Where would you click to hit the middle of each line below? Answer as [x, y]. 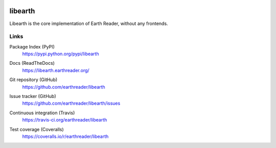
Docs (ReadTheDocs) [32, 63]
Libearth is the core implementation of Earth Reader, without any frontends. [89, 23]
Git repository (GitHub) [33, 80]
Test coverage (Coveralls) [37, 129]
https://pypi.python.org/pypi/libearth [61, 54]
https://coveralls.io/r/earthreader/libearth [65, 136]
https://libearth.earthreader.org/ [56, 70]
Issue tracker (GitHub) [33, 96]
